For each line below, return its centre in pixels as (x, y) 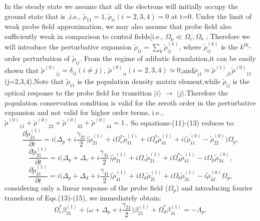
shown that (22, 70)
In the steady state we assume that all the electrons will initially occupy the (121, 6)
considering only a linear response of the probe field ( (86, 187)
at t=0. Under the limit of (211, 16)
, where (190, 47)
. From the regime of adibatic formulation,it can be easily (168, 58)
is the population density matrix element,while (149, 81)
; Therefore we (228, 36)
